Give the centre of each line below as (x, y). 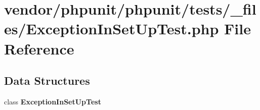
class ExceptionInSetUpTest (53, 101)
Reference (39, 48)
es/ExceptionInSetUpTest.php (112, 29)
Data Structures (47, 80)
